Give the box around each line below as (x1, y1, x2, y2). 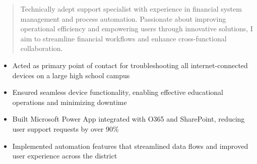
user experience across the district (12, 150, 117, 161)
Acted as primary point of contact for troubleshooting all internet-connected (12, 60, 248, 70)
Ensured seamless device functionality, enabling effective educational (12, 87, 224, 97)
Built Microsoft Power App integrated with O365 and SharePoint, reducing (12, 114, 245, 124)
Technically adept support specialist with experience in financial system (20, 4, 242, 14)
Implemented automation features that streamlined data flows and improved (12, 140, 248, 151)
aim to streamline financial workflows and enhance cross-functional (20, 33, 227, 43)
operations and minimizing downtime (12, 96, 127, 107)
